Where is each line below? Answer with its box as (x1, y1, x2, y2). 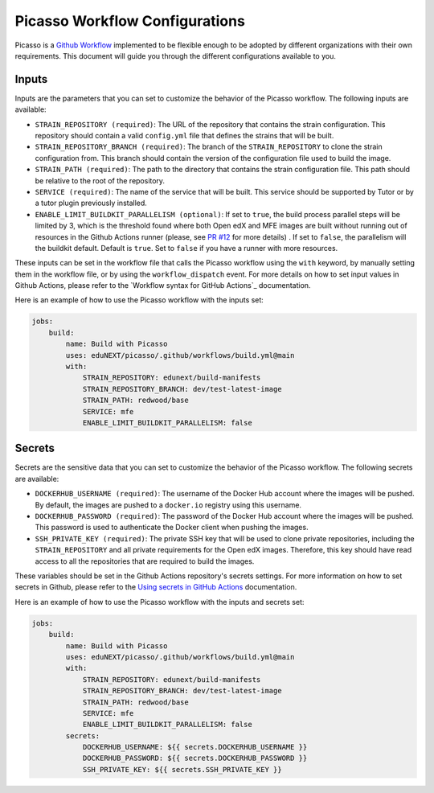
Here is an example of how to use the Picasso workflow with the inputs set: (14, 295, 264, 305)
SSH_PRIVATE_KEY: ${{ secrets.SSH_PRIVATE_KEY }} (82, 765, 282, 774)
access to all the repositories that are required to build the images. (35, 556, 255, 566)
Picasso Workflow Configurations (14, 12, 245, 30)
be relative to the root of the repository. (35, 175, 165, 185)
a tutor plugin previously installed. (35, 198, 148, 208)
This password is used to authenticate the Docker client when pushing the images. (35, 523, 309, 532)
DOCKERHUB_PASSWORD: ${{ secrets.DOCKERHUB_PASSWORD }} (82, 754, 308, 763)
